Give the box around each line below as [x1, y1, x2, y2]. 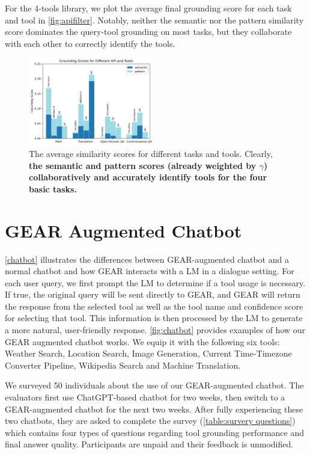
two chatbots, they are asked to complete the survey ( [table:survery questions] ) [5, 414, 296, 427]
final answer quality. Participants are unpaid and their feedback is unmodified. [5, 438, 294, 450]
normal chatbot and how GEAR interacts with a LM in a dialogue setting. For [5, 265, 294, 277]
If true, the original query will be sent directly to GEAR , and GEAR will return [5, 288, 300, 301]
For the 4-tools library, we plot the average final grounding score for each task [5, 2, 292, 14]
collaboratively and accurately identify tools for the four [29, 171, 267, 183]
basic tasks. [29, 182, 77, 195]
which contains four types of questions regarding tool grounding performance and [5, 426, 304, 438]
